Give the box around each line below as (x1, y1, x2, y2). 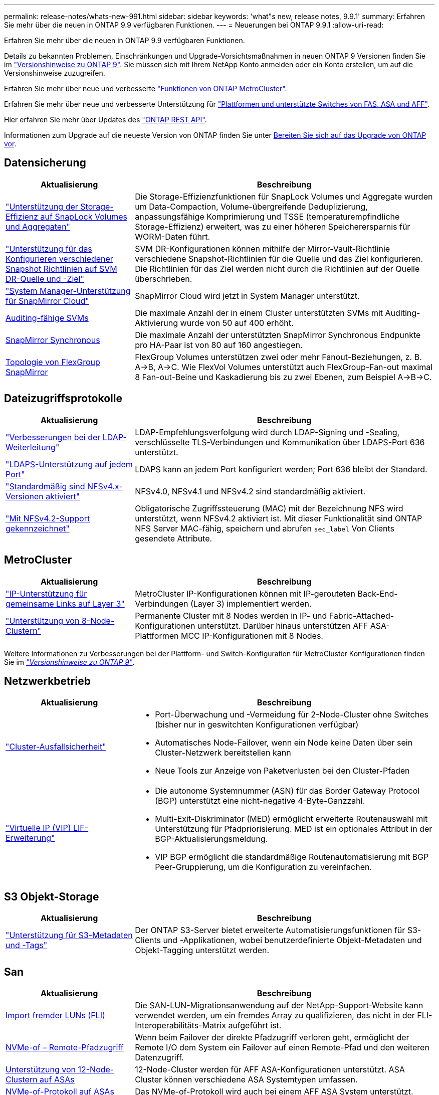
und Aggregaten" (6, 221, 71, 232)
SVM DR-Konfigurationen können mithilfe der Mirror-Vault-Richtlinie (135, 243, 390, 254)
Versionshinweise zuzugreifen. (4, 69, 105, 77)
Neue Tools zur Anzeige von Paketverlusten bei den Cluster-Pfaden (155, 766, 410, 776)
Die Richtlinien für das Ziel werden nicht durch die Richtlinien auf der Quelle (135, 263, 420, 274)
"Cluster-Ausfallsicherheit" (6, 742, 106, 752)
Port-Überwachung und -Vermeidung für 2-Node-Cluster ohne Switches (155, 709, 428, 720)
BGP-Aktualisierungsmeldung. (155, 834, 268, 844)
